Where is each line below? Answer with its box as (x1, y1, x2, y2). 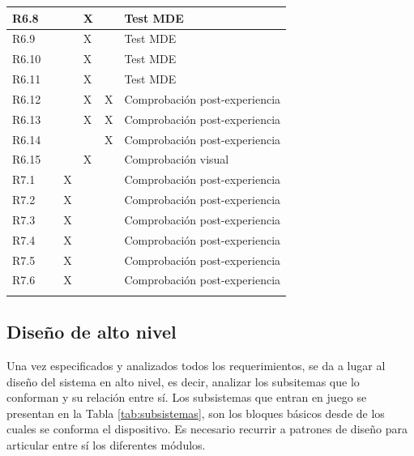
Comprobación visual (124, 151, 229, 168)
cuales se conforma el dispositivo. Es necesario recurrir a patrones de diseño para (6, 420, 408, 437)
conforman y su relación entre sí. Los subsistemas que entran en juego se (6, 389, 367, 406)
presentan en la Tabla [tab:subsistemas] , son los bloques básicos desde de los (6, 404, 385, 421)
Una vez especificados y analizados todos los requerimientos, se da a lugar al (6, 357, 386, 374)
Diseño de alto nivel (6, 319, 177, 344)
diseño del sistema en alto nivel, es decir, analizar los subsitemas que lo (6, 373, 360, 390)
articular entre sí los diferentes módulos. (6, 436, 206, 453)
